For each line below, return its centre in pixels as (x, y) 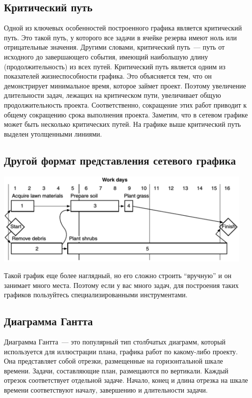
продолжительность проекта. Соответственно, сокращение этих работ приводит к (126, 104)
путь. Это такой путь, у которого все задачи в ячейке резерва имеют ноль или (120, 37)
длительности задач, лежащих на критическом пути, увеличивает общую (113, 95)
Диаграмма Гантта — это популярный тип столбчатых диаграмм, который (115, 342)
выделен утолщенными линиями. (53, 133)
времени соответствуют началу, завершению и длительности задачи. (106, 390)
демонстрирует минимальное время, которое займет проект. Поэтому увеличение (125, 85)
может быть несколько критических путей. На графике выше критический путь (123, 124)
